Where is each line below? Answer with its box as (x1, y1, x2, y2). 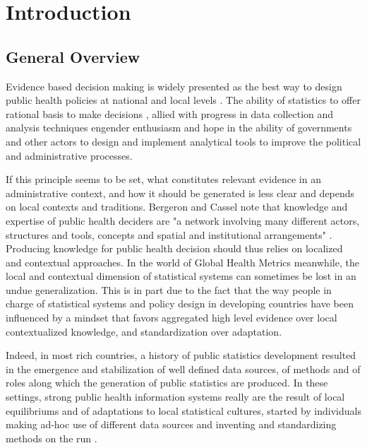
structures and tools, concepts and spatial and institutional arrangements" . (6, 227, 332, 242)
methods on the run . (6, 430, 97, 445)
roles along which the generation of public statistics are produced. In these (6, 375, 328, 390)
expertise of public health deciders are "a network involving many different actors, (6, 213, 360, 228)
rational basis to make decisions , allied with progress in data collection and (6, 106, 334, 121)
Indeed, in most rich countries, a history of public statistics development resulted (6, 348, 356, 362)
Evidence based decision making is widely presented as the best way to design (6, 78, 342, 93)
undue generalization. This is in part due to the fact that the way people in (6, 282, 332, 297)
